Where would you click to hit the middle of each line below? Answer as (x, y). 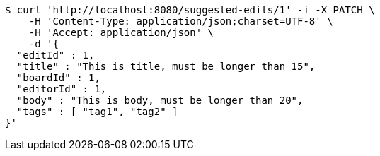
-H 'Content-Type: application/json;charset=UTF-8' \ (181, 21)
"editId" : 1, (56, 55)
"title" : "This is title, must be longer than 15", (166, 66)
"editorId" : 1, (62, 89)
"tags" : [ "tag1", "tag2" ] (97, 112)
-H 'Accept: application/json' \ (121, 32)
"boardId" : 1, (58, 78)
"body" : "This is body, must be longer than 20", (160, 100)
